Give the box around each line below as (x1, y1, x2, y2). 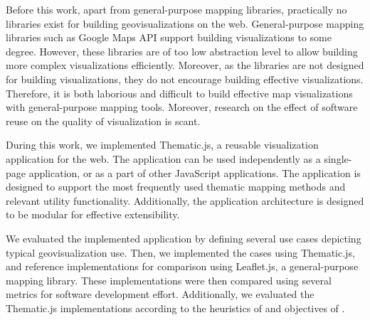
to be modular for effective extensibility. (6, 207, 180, 222)
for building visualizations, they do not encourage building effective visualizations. (6, 71, 364, 86)
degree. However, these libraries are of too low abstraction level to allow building (6, 43, 358, 58)
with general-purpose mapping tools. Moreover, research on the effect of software (6, 100, 358, 114)
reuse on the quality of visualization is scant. (6, 113, 201, 128)
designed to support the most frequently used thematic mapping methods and (6, 179, 346, 194)
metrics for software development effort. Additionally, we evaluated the (6, 287, 314, 302)
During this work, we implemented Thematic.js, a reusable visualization (6, 137, 319, 152)
